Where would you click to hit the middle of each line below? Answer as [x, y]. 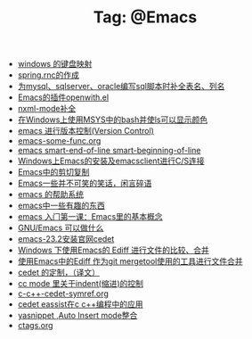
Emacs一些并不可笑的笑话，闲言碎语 [85, 183]
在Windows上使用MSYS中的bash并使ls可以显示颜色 [112, 120]
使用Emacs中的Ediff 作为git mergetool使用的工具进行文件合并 [130, 261]
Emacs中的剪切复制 [53, 172]
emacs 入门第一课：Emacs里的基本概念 [90, 217]
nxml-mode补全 [47, 109]
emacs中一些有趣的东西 [61, 206]
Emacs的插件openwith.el [63, 97]
